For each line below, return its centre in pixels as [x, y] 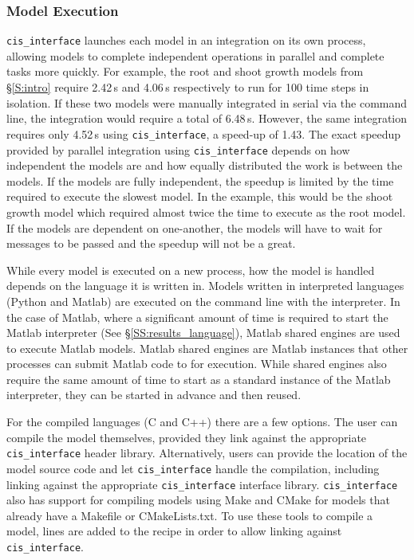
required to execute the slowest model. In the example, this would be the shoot [200, 196]
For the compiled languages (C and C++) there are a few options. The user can [202, 422]
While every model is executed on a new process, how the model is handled [191, 270]
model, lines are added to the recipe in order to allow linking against [174, 531]
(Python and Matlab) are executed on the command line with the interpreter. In [203, 301]
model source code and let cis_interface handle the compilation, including [193, 468]
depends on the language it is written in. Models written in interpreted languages [205, 286]
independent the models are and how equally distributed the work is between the [205, 165]
